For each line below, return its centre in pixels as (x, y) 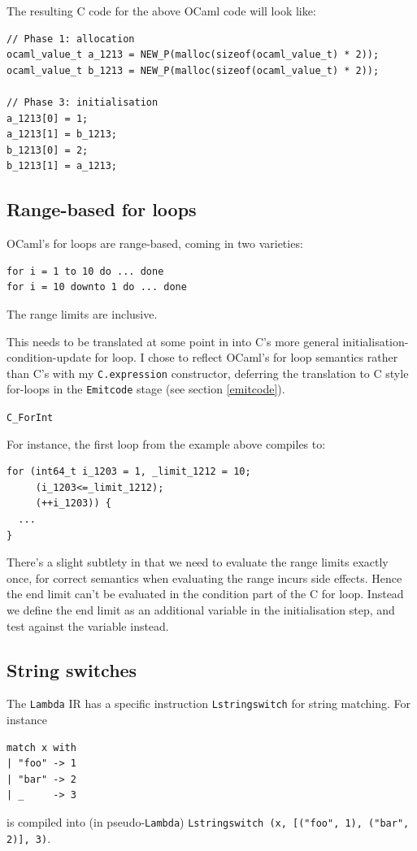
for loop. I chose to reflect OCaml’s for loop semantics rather (246, 357)
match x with (41, 747)
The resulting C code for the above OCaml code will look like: (161, 11)
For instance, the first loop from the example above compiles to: (166, 443)
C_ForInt (30, 418)
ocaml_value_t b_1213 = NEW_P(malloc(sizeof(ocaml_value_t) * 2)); (193, 70)
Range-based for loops (102, 209)
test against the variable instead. (88, 625)
